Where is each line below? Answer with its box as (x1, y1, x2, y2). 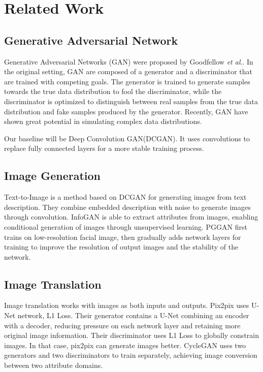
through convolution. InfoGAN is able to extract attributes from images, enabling (4, 211, 258, 222)
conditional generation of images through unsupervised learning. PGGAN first (4, 221, 247, 232)
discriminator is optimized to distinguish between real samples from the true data (4, 96, 258, 106)
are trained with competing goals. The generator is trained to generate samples (4, 76, 250, 86)
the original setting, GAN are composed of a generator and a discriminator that (4, 66, 253, 77)
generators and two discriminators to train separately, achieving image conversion (4, 350, 257, 360)
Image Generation (4, 168, 101, 183)
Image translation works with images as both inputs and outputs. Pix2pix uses (4, 300, 249, 311)
